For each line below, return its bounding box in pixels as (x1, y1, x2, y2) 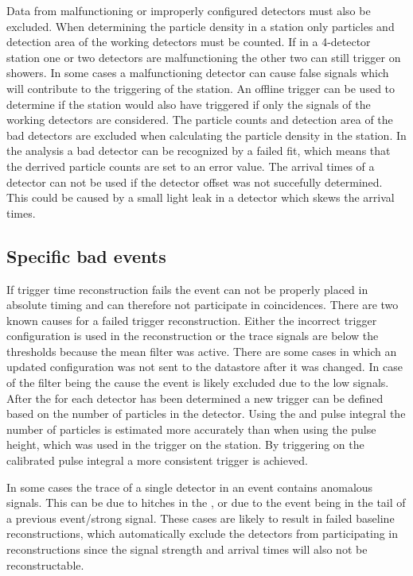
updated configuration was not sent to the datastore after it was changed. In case (6, 358, 403, 375)
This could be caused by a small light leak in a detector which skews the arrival (6, 189, 395, 206)
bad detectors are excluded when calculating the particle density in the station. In (6, 126, 407, 143)
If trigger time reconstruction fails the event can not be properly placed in (6, 280, 368, 297)
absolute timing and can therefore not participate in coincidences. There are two (6, 296, 399, 313)
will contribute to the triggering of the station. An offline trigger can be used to (6, 79, 395, 96)
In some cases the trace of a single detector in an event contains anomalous (6, 478, 373, 495)
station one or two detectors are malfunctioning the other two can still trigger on (6, 48, 401, 65)
